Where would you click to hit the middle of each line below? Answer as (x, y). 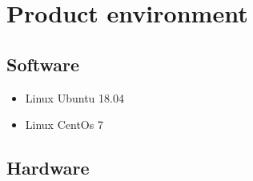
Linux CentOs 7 (64, 125)
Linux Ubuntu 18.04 (74, 97)
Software (43, 64)
